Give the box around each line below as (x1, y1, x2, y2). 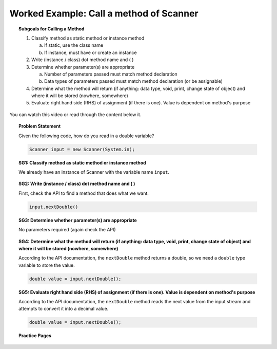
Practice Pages (18, 333, 51, 339)
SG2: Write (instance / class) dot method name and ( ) (18, 180, 135, 187)
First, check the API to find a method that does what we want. (18, 190, 149, 196)
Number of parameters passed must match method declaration (44, 71, 178, 77)
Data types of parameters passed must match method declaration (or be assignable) (44, 78, 223, 84)
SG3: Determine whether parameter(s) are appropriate (18, 217, 137, 223)
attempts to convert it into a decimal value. (18, 306, 109, 312)
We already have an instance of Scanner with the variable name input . (18, 169, 169, 175)
